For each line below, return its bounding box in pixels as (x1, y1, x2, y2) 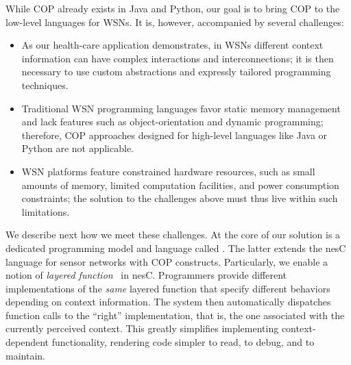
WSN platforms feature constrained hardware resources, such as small (21, 164, 315, 178)
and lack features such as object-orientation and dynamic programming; (21, 114, 324, 129)
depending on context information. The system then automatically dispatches (5, 294, 331, 309)
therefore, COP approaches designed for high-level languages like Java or (21, 127, 328, 142)
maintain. (5, 348, 45, 362)
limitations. (21, 204, 70, 218)
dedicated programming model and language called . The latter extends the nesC (5, 240, 346, 255)
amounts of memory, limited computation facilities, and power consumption (21, 177, 339, 192)
